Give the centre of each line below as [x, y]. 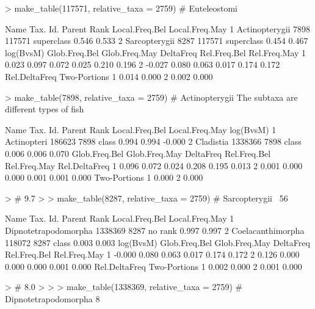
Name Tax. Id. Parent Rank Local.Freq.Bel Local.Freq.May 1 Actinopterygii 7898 [158, 28]
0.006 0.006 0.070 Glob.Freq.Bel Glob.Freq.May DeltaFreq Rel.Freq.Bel [138, 153]
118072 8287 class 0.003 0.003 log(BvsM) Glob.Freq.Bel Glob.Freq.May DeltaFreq [157, 242]
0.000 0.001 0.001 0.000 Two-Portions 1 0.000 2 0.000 [104, 177]
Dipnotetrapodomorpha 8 [52, 298]
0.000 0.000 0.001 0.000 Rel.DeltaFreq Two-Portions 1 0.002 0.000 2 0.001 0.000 [154, 266]
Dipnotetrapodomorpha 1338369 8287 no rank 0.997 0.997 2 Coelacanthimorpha [155, 230]
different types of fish [45, 109]
